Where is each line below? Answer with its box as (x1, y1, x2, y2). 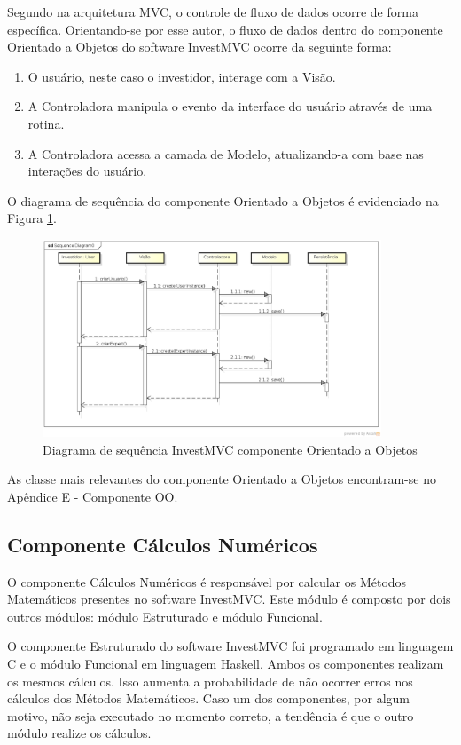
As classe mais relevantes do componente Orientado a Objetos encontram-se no (7, 470, 436, 488)
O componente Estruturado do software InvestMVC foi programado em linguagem (7, 637, 454, 655)
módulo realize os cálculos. (7, 724, 152, 742)
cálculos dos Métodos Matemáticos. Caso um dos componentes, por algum (7, 689, 410, 708)
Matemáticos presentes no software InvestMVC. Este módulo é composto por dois (7, 590, 451, 608)
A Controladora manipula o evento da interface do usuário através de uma (27, 97, 433, 115)
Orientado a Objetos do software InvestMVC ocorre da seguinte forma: (7, 37, 392, 56)
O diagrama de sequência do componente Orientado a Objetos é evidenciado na (7, 191, 439, 210)
